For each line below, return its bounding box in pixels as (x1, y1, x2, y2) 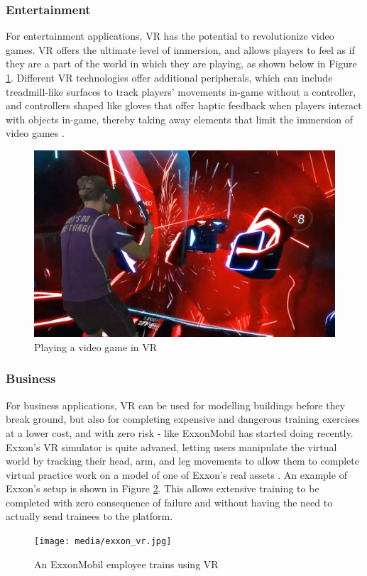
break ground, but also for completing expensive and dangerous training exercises (6, 411, 360, 426)
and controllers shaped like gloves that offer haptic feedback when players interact (6, 98, 362, 113)
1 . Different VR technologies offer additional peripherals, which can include (6, 70, 333, 84)
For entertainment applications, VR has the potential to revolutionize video (6, 28, 334, 43)
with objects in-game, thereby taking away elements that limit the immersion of (6, 111, 354, 126)
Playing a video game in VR (34, 339, 158, 354)
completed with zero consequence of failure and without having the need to (6, 494, 333, 509)
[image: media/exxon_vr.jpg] (34, 536, 172, 547)
